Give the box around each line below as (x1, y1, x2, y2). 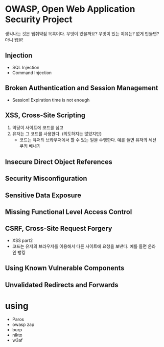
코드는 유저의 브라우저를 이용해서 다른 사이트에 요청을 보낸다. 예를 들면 (12, 243, 147, 249)
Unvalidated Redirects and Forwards (5, 281, 118, 289)
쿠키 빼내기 (19, 143, 41, 149)
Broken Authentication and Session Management (5, 84, 158, 92)
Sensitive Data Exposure (5, 191, 82, 199)
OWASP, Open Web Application (5, 3, 136, 15)
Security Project (5, 14, 72, 25)
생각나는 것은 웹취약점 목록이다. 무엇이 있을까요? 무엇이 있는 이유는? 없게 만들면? (5, 30, 159, 36)
